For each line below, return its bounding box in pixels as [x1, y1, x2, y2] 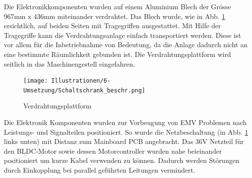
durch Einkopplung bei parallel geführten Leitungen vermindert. [4, 165, 196, 175]
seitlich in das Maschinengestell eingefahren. [4, 58, 135, 69]
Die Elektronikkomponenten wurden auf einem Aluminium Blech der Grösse [4, 1, 231, 11]
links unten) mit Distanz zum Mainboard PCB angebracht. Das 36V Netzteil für [4, 136, 244, 146]
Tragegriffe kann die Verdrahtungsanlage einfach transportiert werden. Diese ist [4, 30, 241, 40]
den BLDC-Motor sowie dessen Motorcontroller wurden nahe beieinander [4, 145, 222, 156]
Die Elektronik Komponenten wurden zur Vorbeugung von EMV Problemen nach [4, 117, 247, 127]
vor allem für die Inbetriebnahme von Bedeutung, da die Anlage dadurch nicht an [4, 39, 248, 50]
